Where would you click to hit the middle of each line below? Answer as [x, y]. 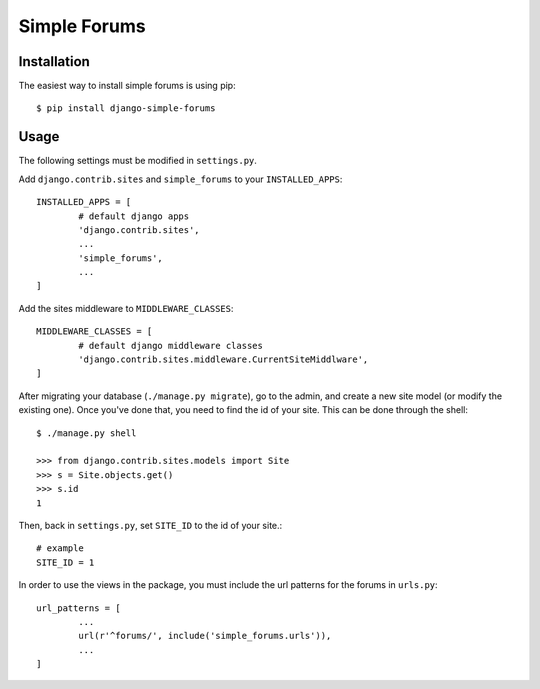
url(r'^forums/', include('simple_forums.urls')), [205, 636]
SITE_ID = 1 [65, 562]
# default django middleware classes [171, 345]
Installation [54, 61]
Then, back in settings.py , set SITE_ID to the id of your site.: [150, 525]
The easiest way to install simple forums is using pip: [127, 86]
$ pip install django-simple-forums [126, 108]
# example [60, 548]
